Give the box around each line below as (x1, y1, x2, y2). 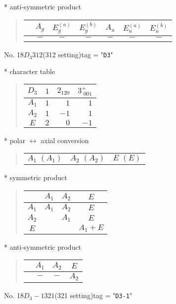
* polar (4, 135, 26, 145)
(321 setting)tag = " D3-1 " (54, 290, 132, 301)
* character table (4, 66, 55, 76)
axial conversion (41, 135, 89, 145)
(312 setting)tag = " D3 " (43, 49, 113, 60)
